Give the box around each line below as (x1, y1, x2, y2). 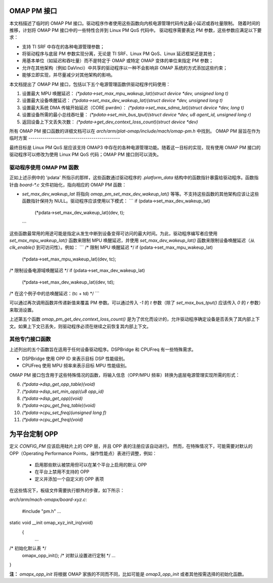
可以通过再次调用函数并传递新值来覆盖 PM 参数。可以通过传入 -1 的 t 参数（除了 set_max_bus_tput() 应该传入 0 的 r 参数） (9, 300, 261, 306)
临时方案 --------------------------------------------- (9, 135, 120, 141)
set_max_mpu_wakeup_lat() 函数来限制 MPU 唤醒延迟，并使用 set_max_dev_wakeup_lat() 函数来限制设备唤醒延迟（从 (9, 238, 255, 244)
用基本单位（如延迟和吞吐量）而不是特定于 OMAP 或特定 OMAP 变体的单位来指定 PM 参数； (22, 58, 214, 64)
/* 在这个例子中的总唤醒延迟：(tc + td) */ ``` (9, 290, 100, 296)
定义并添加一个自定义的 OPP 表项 (34, 476, 104, 482)
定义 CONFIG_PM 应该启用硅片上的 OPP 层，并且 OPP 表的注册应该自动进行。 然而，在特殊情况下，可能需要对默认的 (9, 443, 253, 450)
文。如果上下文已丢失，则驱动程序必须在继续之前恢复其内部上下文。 (9, 323, 151, 329)
